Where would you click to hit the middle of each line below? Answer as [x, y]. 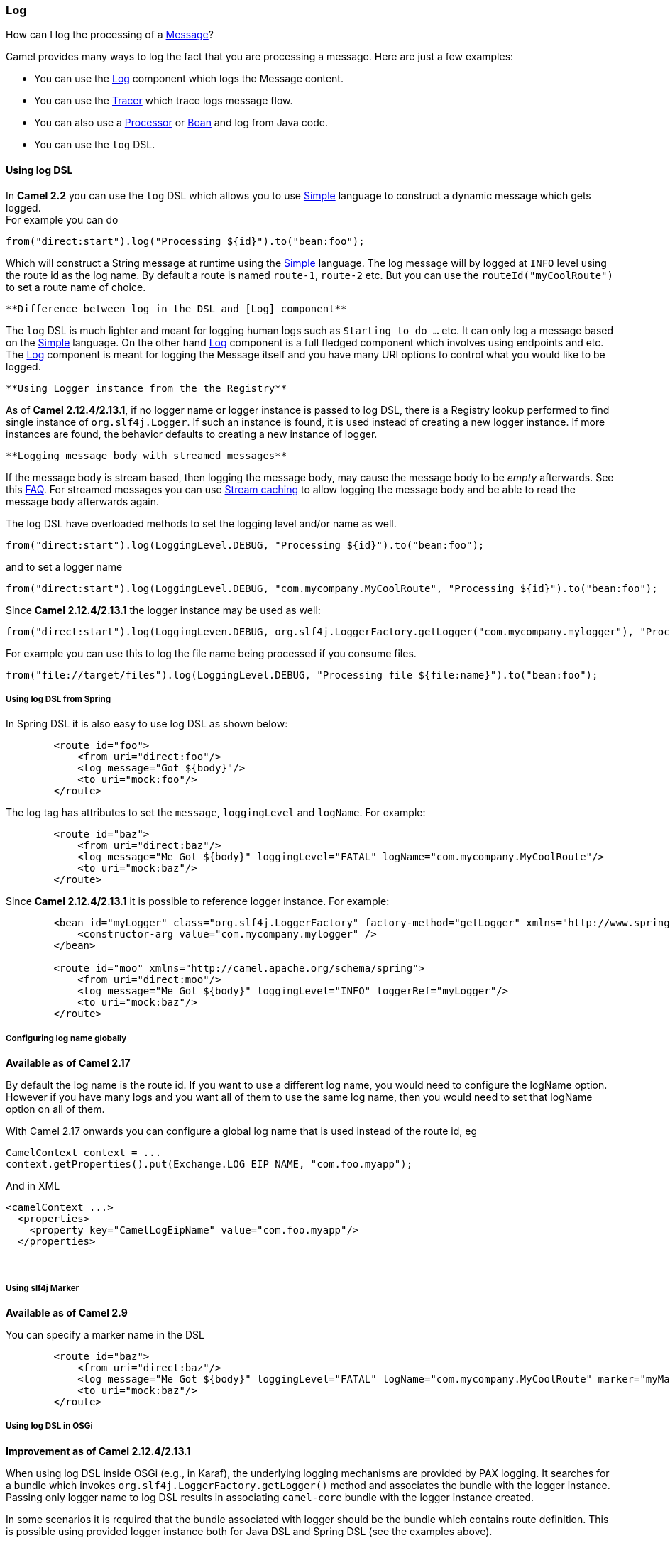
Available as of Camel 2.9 [67, 1312]
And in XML [33, 1186]
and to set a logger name [64, 566]
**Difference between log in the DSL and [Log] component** [176, 308]
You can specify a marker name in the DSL [105, 1334]
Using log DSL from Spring [59, 699]
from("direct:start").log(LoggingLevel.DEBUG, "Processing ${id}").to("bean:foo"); [245, 545]
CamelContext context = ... [84, 1153]
